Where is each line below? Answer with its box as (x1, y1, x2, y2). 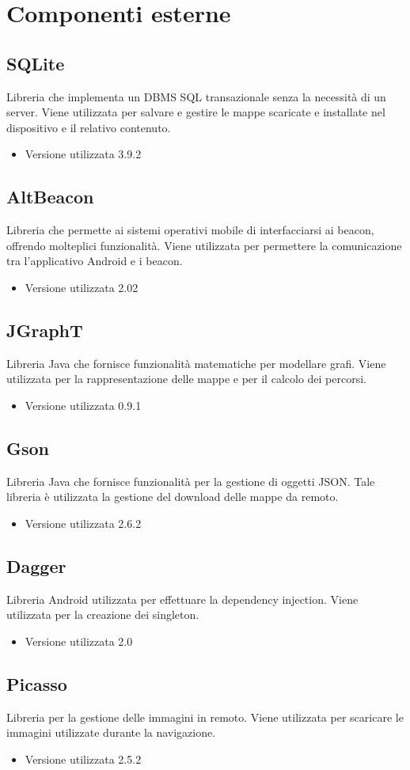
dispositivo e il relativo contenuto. (6, 119, 171, 135)
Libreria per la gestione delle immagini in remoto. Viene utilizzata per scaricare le (6, 708, 404, 725)
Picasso (6, 671, 67, 696)
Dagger (6, 553, 66, 578)
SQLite (6, 51, 65, 75)
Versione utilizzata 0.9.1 (25, 396, 142, 413)
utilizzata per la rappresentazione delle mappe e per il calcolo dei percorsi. (6, 370, 366, 387)
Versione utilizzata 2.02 (25, 279, 139, 295)
